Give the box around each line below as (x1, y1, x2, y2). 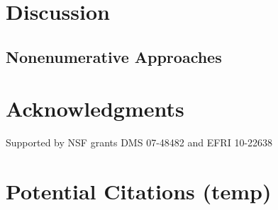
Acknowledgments (6, 94, 184, 123)
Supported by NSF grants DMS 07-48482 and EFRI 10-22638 (6, 135, 273, 150)
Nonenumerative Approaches (6, 45, 222, 67)
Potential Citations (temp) (6, 177, 272, 206)
